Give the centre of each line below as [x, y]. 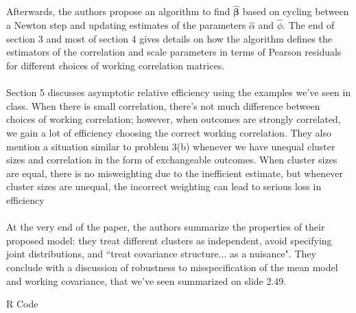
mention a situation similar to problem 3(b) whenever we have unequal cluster [171, 146]
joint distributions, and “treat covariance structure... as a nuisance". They [161, 254]
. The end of [309, 25]
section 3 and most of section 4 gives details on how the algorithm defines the [169, 38]
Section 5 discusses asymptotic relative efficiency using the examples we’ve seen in [179, 92]
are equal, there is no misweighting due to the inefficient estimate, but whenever [175, 173]
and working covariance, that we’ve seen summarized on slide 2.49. [146, 280]
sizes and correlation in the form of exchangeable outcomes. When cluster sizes [172, 160]
